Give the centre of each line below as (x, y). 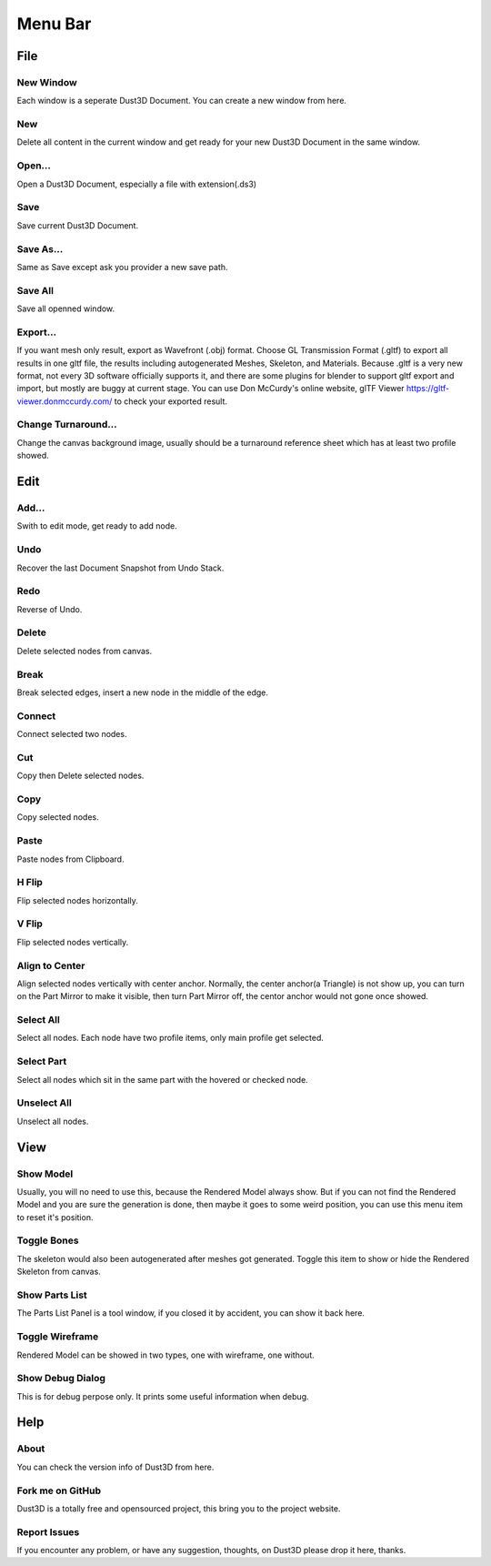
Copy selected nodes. (58, 817)
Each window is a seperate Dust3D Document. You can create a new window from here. (182, 101)
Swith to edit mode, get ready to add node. (97, 526)
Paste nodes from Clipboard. (70, 859)
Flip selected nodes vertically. (73, 942)
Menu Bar (54, 24)
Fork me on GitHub (59, 1490)
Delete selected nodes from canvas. (85, 651)
